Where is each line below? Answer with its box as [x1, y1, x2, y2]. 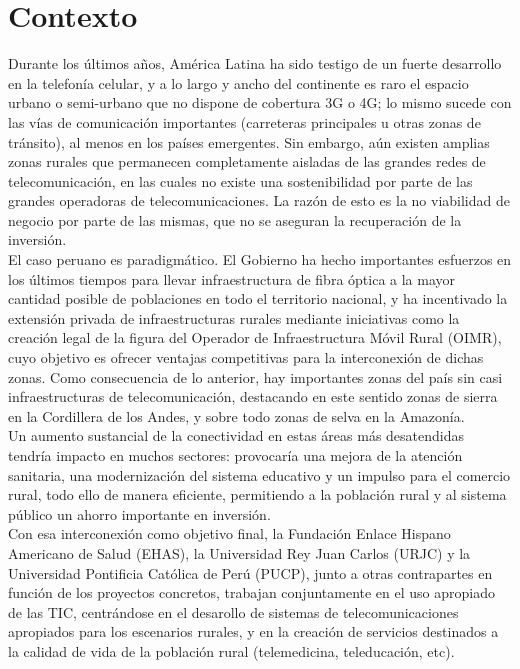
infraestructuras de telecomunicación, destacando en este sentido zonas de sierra [8, 386, 498, 407]
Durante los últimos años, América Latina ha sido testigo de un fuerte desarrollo [8, 53, 502, 74]
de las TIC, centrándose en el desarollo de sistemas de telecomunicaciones [8, 601, 459, 622]
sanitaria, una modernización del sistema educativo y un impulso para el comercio [8, 464, 511, 485]
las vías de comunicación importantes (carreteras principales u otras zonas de [8, 111, 481, 132]
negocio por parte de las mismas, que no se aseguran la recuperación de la [8, 209, 462, 230]
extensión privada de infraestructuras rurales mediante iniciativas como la [8, 307, 460, 328]
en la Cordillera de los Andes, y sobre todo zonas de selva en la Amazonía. [8, 405, 465, 426]
